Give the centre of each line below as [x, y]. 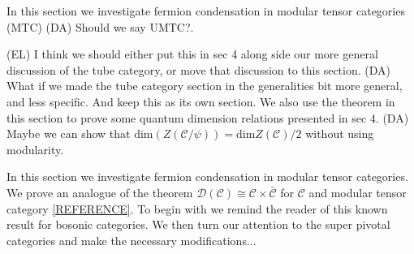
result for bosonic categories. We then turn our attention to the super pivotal [198, 224]
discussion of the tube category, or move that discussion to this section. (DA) [198, 69]
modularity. [35, 149]
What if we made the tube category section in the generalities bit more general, [205, 86]
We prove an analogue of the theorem [100, 192]
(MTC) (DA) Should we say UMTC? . [100, 26]
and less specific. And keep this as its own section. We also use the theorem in [201, 101]
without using [340, 133]
